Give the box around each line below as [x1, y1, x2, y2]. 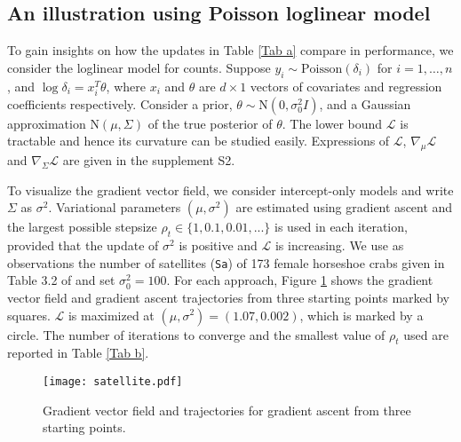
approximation [7, 114, 86, 132]
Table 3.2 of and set [7, 271, 115, 289]
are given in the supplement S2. [62, 151, 235, 170]
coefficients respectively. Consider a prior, [7, 94, 233, 113]
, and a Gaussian [319, 94, 411, 113]
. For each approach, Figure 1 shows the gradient [166, 271, 433, 289]
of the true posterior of [147, 114, 273, 132]
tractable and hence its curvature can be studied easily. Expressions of [7, 131, 390, 150]
